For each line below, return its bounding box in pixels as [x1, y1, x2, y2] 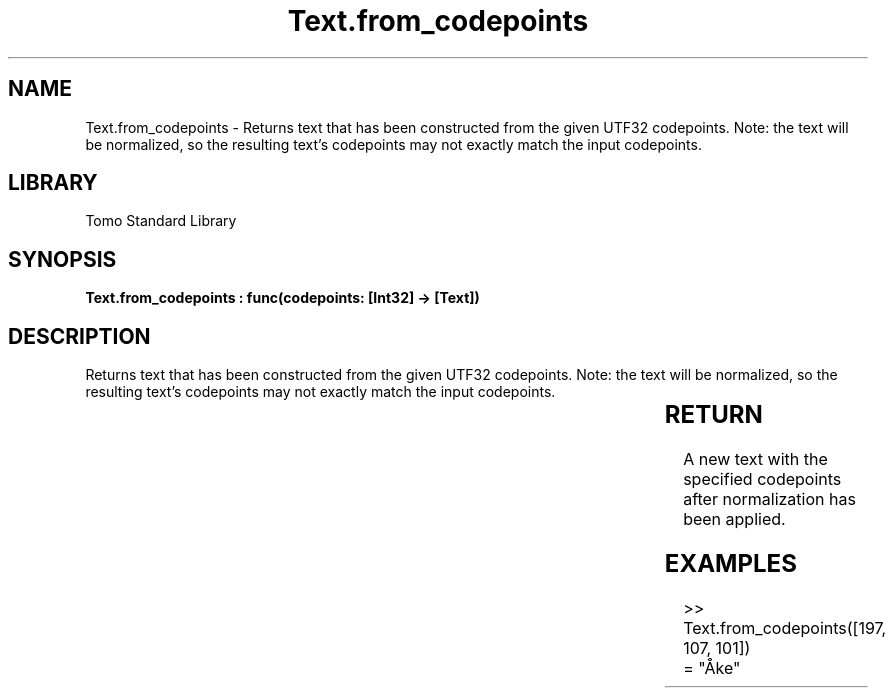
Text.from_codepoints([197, [683, 617, 887, 638]
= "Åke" [683, 657, 741, 678]
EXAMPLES [664, 548, 797, 578]
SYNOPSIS [8, 246, 117, 272]
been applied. [683, 509, 786, 530]
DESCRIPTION [8, 323, 151, 349]
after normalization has [683, 489, 856, 510]
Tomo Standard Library [85, 212, 237, 230]
